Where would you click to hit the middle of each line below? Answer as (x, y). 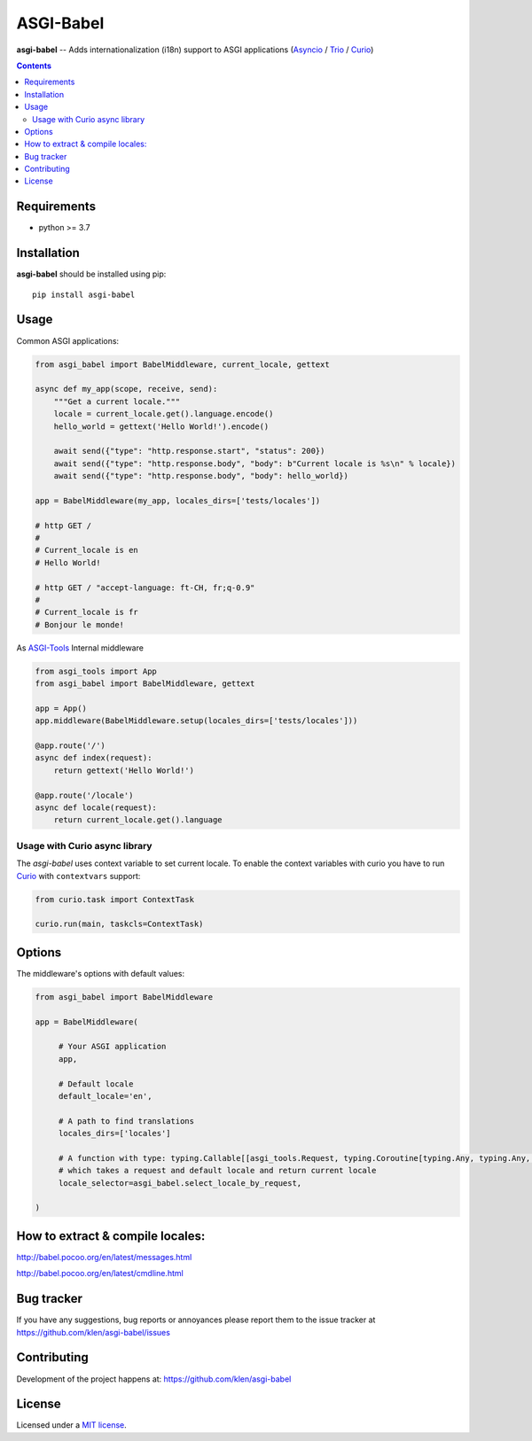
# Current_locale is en (87, 550)
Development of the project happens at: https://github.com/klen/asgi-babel (154, 1379)
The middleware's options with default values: (101, 973)
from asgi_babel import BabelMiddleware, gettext (145, 684)
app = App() (61, 708)
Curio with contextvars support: (78, 876)
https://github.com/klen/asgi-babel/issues (93, 1332)
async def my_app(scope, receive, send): (126, 389)
